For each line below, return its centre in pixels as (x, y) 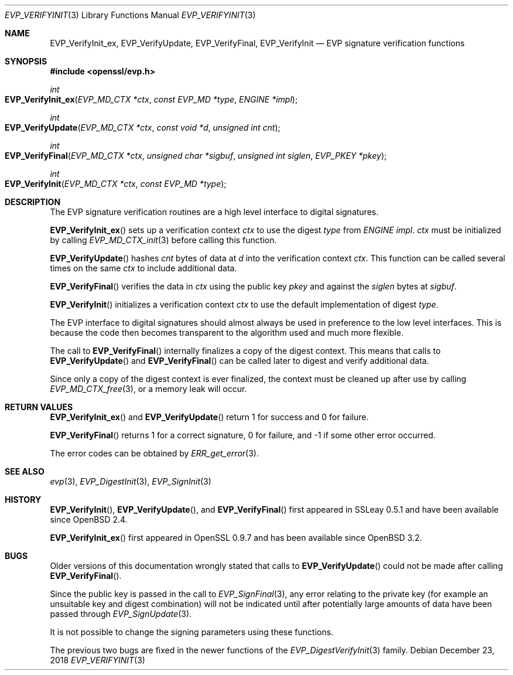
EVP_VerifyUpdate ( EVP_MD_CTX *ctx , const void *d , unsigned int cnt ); (143, 127)
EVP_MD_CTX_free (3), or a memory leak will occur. (148, 389)
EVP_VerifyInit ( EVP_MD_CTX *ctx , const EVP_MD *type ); (116, 184)
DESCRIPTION (33, 202)
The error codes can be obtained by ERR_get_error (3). (154, 453)
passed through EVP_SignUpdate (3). (121, 614)
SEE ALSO (25, 471)
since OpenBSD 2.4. (89, 519)
